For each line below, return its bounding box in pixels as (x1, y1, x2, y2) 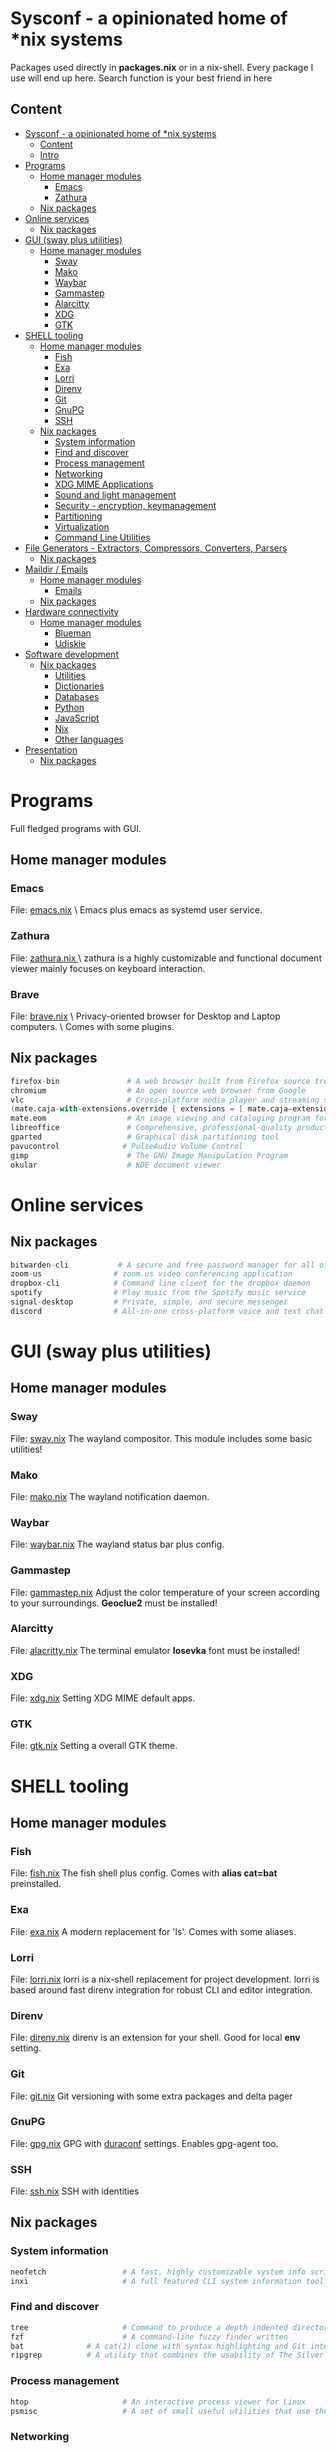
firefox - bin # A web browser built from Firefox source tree (10, 1076, 333, 1086)
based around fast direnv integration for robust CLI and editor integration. (10, 1983, 313, 1996)
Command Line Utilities (54, 531, 151, 543)
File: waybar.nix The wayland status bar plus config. (10, 1538, 225, 1551)
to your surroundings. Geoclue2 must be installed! (10, 1597, 218, 1609)
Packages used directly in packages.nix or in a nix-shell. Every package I (10, 61, 314, 73)
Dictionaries (54, 680, 105, 692)
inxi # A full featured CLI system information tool (10, 2276, 325, 2286)
